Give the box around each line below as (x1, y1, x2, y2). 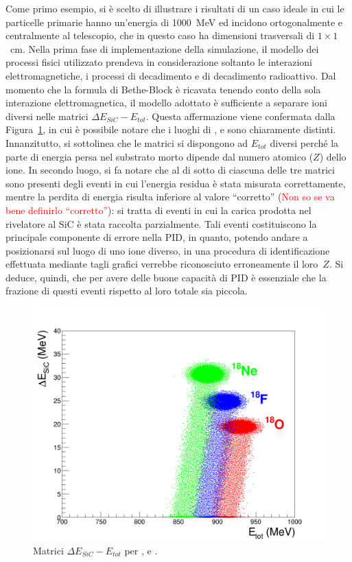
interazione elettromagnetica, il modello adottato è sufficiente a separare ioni (5, 95, 327, 110)
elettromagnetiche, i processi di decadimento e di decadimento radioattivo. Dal (5, 68, 336, 82)
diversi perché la (270, 135, 339, 150)
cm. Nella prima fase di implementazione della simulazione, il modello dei (10, 41, 319, 56)
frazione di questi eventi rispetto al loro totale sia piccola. (5, 283, 248, 298)
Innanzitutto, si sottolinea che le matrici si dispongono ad (5, 135, 248, 150)
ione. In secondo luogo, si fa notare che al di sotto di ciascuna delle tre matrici (5, 163, 335, 177)
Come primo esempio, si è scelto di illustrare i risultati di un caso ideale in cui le (5, 1, 344, 15)
